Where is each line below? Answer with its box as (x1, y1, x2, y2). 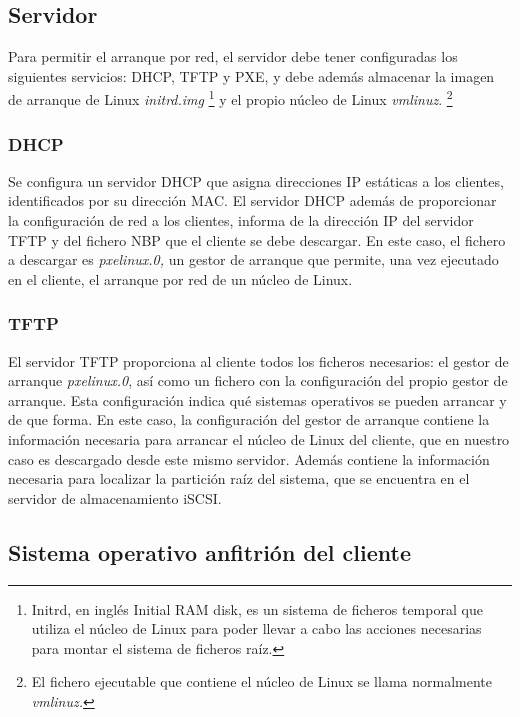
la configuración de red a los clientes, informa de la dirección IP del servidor (8, 210, 474, 231)
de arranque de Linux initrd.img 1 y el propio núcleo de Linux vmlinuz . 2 (8, 86, 453, 110)
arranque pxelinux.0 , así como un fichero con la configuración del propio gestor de (8, 370, 508, 391)
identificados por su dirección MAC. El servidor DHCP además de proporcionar (8, 190, 497, 211)
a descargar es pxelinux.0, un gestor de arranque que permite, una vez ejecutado (8, 249, 499, 270)
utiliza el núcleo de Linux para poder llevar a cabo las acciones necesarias (31, 618, 482, 639)
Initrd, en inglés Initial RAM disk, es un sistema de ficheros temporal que (31, 598, 483, 619)
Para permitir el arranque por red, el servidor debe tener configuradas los (8, 46, 458, 67)
